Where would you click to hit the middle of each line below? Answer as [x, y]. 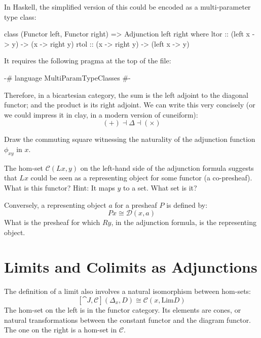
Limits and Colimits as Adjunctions [131, 267]
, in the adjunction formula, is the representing [184, 222]
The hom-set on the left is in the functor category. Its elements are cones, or [123, 310]
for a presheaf [136, 204]
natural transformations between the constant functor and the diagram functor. [128, 320]
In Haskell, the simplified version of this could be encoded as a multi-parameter [127, 7]
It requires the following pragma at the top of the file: [88, 61]
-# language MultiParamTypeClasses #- [67, 77]
